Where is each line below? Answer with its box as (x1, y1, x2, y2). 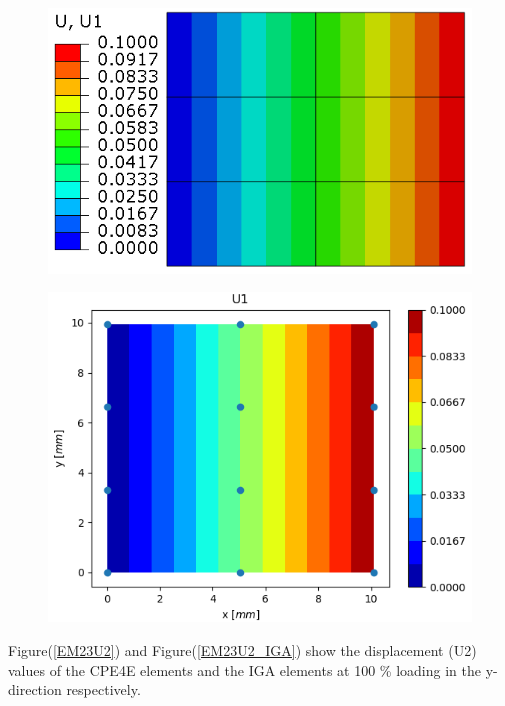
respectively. (66, 679, 141, 700)
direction (8, 679, 62, 700)
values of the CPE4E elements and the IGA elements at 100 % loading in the (8, 659, 481, 680)
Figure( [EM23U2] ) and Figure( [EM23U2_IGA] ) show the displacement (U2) (8, 639, 477, 660)
